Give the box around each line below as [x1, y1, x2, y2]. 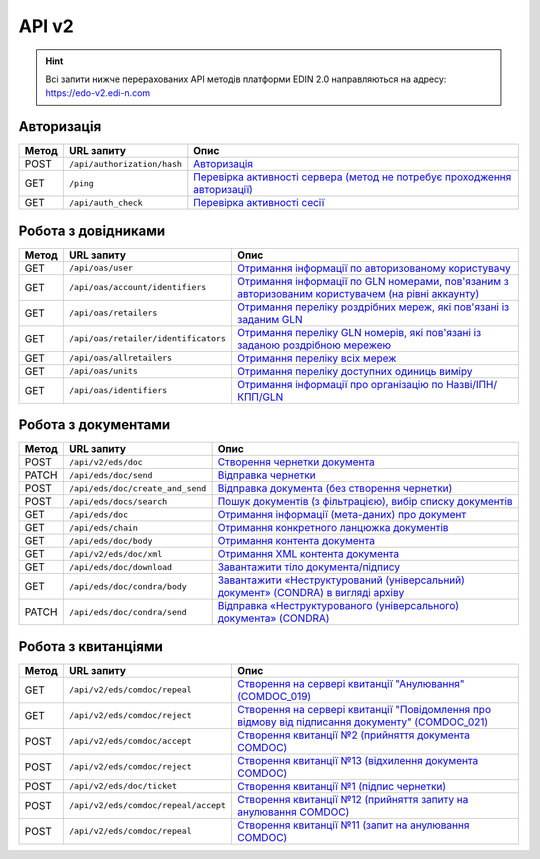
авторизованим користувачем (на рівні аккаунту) [236, 286, 480, 300]
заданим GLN [236, 312, 304, 326]
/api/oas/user [68, 263, 134, 274]
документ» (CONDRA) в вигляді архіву [217, 586, 405, 600]
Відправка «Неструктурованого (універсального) [217, 599, 460, 613]
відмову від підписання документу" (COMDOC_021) [236, 715, 489, 729]
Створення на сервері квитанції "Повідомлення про [236, 702, 492, 716]
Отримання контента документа [217, 534, 375, 548]
